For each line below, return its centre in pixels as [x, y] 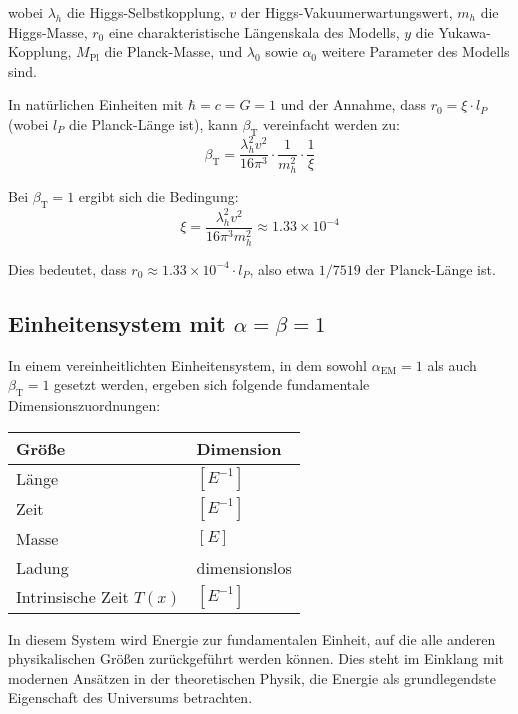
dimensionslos [244, 567]
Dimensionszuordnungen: [84, 405]
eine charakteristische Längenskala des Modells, [254, 31]
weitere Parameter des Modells [415, 51]
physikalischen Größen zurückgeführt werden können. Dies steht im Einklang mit [256, 658]
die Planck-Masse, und [173, 51]
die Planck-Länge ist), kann [153, 123]
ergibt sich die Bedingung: [158, 196]
